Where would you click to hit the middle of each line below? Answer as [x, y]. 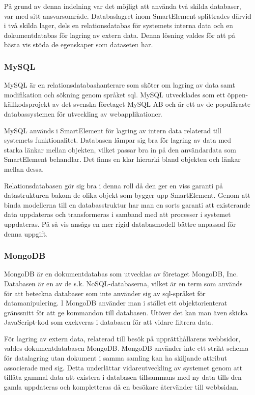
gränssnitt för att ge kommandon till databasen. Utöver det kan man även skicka [126, 312]
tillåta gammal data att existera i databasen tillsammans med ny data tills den [123, 377]
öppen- [238, 94]
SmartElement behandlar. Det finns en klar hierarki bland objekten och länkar [122, 159]
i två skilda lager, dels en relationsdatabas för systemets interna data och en [119, 25]
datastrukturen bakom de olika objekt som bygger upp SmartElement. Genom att [127, 195]
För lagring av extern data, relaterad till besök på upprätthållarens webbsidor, [122, 338]
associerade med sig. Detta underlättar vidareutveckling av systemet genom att [123, 367]
